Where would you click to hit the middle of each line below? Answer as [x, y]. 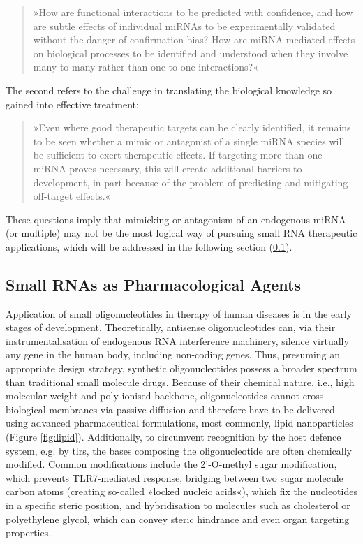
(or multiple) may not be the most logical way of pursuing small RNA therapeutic [181, 233]
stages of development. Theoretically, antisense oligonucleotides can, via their [171, 327]
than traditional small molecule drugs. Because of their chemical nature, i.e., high [180, 382]
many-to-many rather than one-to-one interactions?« [146, 67]
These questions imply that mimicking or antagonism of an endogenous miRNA [176, 219]
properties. [29, 532]
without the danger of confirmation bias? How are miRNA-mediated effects [194, 39]
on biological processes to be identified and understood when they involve [191, 53]
